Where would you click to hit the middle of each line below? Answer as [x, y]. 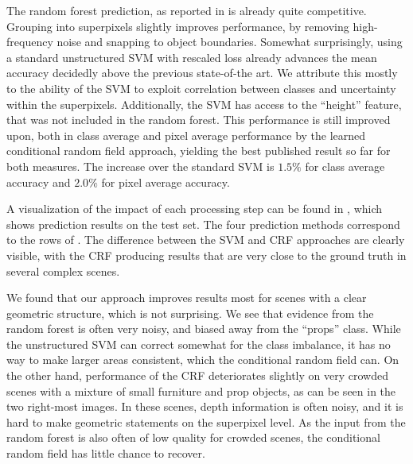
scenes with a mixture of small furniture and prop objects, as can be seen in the [201, 391]
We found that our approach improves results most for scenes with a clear [187, 298]
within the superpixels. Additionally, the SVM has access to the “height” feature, [204, 104]
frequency [30, 42]
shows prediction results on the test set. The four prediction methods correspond [203, 224]
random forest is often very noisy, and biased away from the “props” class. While [204, 329]
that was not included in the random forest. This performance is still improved [199, 120]
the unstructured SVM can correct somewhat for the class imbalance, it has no [199, 344]
